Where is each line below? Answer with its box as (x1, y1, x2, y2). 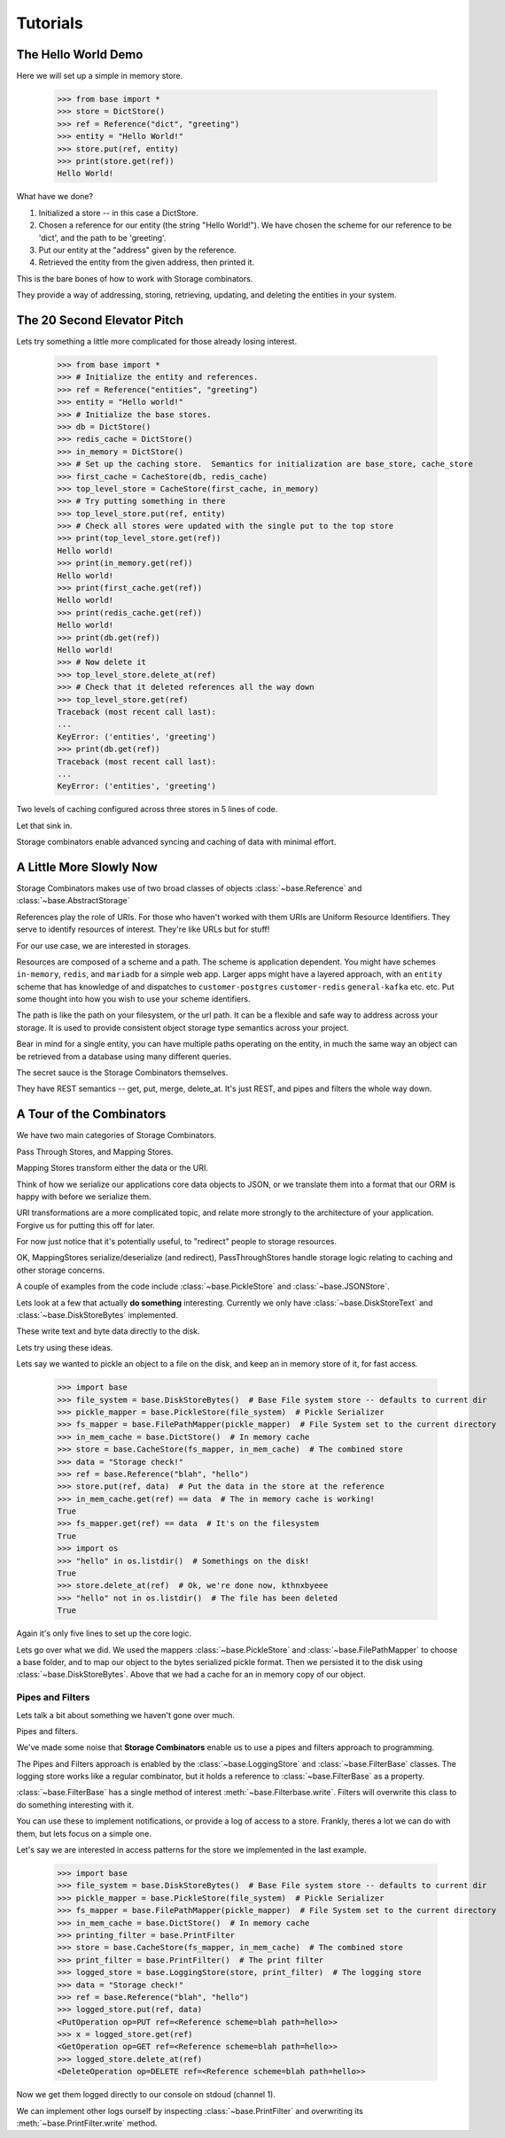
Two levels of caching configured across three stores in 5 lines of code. (16, 804, 278, 815)
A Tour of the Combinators (16, 1107, 167, 1122)
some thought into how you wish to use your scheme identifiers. (16, 994, 251, 1004)
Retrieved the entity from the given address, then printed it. (38, 257, 255, 267)
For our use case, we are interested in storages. (16, 940, 190, 951)
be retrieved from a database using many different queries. (16, 1050, 232, 1062)
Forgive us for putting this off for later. (16, 1220, 155, 1230)
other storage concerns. (16, 1265, 105, 1275)
